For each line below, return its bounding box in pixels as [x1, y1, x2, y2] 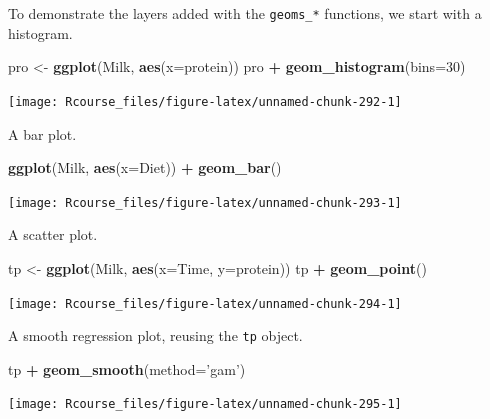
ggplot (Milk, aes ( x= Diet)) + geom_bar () [8, 157, 282, 178]
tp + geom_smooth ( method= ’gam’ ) [8, 358, 246, 379]
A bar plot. [8, 123, 77, 144]
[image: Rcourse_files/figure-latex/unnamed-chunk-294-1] [8, 296, 402, 311]
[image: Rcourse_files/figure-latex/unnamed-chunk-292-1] [8, 94, 402, 109]
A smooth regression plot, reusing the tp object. [8, 325, 303, 346]
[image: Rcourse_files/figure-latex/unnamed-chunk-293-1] [8, 195, 402, 210]
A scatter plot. [8, 224, 98, 245]
